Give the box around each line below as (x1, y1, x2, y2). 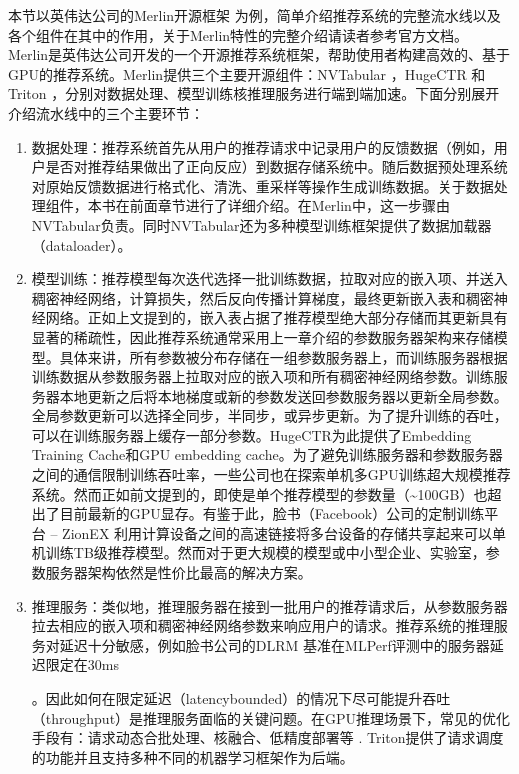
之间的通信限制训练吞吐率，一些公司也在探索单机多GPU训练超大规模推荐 (31, 464, 511, 485)
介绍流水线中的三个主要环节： (8, 102, 204, 123)
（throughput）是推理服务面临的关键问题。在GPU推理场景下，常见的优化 (31, 707, 511, 728)
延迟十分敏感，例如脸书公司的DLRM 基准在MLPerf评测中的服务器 (59, 634, 490, 655)
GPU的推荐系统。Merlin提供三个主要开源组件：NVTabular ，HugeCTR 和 (8, 63, 486, 84)
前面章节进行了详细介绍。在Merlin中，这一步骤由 (129, 195, 450, 216)
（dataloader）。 (31, 234, 132, 255)
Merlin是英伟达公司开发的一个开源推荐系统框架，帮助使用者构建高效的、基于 (8, 44, 511, 65)
